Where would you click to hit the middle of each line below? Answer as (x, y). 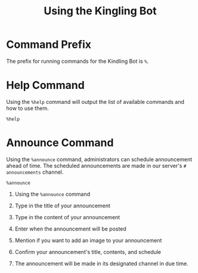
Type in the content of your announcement (67, 217)
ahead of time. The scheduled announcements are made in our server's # (96, 165)
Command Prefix (49, 45)
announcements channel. (35, 172)
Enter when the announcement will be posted (70, 229)
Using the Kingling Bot (100, 11)
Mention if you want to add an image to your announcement (88, 240)
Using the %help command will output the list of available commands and (95, 102)
